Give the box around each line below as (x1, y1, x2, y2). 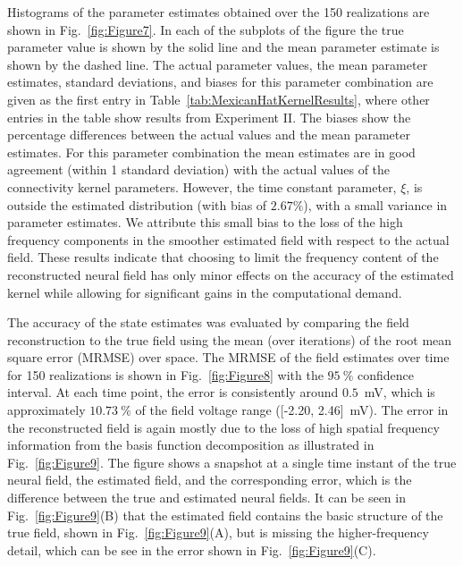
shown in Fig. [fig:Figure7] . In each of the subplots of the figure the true (7, 20, 404, 38)
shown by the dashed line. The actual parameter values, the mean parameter (7, 55, 428, 73)
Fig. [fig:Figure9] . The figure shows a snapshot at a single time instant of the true (7, 452, 457, 471)
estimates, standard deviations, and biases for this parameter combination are (7, 72, 434, 91)
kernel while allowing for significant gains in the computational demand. (7, 283, 402, 301)
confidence (357, 365, 414, 384)
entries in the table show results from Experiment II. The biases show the (7, 107, 411, 126)
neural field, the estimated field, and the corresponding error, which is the (7, 470, 412, 489)
